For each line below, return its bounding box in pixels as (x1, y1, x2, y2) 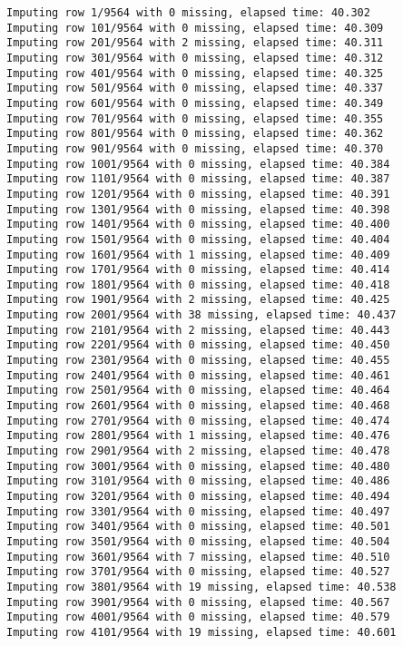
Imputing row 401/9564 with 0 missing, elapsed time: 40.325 (6, 66, 384, 80)
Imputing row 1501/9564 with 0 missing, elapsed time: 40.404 (6, 232, 390, 246)
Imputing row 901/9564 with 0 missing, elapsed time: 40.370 (6, 142, 384, 155)
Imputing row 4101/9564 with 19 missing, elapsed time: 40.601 (6, 625, 397, 639)
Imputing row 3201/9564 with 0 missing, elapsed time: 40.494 (6, 490, 390, 503)
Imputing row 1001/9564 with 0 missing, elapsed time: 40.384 (6, 157, 390, 171)
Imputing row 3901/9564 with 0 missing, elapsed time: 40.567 (6, 595, 390, 609)
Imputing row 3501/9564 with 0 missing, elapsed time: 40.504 (6, 534, 390, 548)
